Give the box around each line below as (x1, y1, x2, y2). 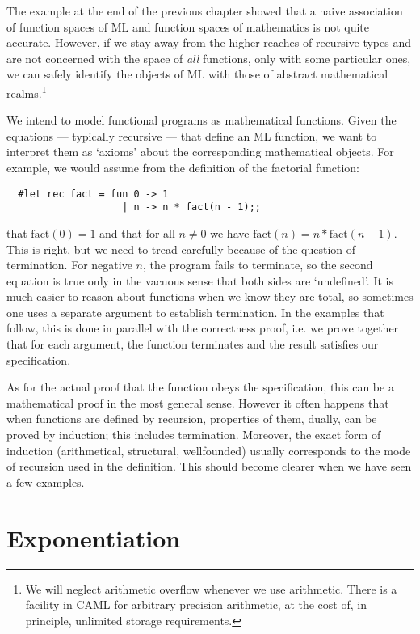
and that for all (99, 224, 175, 241)
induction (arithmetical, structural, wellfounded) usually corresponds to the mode (6, 442, 411, 459)
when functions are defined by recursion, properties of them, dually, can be (6, 410, 377, 427)
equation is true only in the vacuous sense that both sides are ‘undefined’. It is (6, 272, 393, 289)
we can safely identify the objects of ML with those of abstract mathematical (6, 66, 388, 82)
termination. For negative (6, 256, 132, 273)
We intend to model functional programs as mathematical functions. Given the (6, 112, 397, 129)
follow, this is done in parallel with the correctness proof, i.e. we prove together (6, 319, 399, 336)
